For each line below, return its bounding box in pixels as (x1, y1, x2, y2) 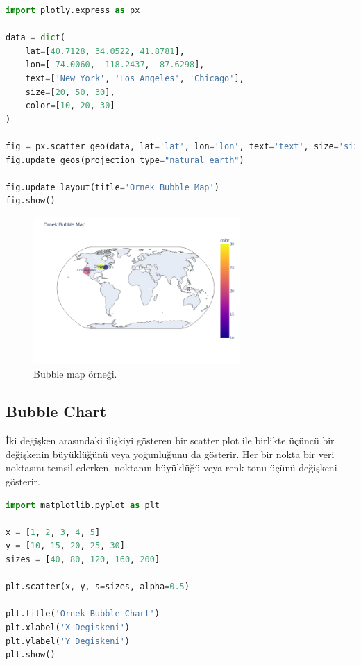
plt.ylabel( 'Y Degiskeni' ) (6, 636, 130, 646)
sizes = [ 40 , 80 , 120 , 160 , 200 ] (6, 555, 160, 565)
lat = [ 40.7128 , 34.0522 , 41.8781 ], (25, 46, 185, 56)
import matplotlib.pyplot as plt (6, 500, 160, 510)
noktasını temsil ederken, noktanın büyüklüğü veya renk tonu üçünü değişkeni (6, 460, 337, 475)
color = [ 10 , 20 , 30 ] (25, 101, 115, 111)
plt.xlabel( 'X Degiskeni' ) (6, 623, 130, 632)
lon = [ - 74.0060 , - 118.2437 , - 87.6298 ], (25, 60, 205, 70)
